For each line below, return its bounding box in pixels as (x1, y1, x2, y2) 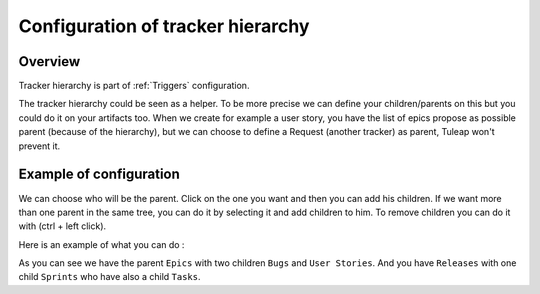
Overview (18, 53, 81, 70)
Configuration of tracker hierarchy (18, 15, 310, 37)
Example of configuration (18, 166, 180, 183)
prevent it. (18, 140, 61, 152)
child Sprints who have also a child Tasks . (18, 271, 201, 283)
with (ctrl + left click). (18, 220, 107, 232)
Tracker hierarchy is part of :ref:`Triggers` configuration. (18, 80, 250, 92)
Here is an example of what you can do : (18, 238, 185, 250)
